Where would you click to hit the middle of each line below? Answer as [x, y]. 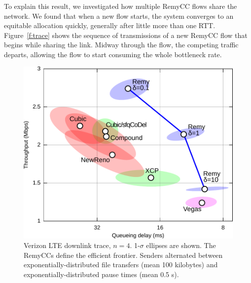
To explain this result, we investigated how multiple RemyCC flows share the [121, 6]
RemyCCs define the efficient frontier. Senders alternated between [123, 255]
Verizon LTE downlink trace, [67, 245]
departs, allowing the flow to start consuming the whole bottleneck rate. [113, 54]
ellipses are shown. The [181, 245]
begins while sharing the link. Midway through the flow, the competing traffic [121, 45]
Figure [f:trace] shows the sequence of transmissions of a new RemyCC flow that [126, 35]
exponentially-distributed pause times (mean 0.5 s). [101, 274]
